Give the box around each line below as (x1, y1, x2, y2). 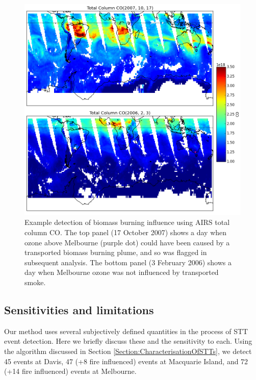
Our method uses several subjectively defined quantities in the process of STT (4, 325, 248, 336)
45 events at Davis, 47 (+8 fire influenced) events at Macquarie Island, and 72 (4, 356, 248, 366)
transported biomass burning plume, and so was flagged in (24, 247, 207, 258)
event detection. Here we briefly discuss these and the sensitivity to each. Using (4, 336, 252, 346)
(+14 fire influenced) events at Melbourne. (4, 366, 137, 376)
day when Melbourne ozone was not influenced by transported (24, 267, 219, 277)
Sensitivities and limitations (4, 302, 154, 318)
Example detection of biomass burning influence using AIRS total (24, 217, 230, 227)
